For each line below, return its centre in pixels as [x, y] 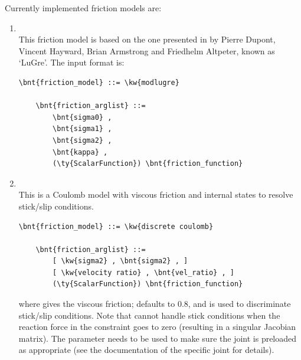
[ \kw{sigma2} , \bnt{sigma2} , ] [120, 261]
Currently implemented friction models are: [83, 8]
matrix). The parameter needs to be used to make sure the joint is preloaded [158, 338]
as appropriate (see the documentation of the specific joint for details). [146, 350]
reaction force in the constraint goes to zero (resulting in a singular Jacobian [157, 327]
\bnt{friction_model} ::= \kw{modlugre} [99, 82]
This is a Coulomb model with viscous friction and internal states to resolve [156, 194]
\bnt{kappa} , [80, 152]
